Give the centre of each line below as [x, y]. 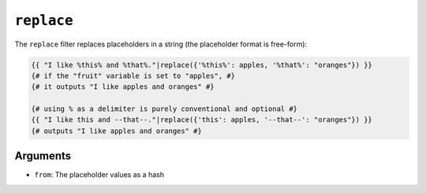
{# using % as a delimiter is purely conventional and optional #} [164, 109]
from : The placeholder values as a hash [99, 175]
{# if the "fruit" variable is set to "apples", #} [133, 76]
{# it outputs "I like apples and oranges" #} [123, 87]
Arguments [43, 156]
